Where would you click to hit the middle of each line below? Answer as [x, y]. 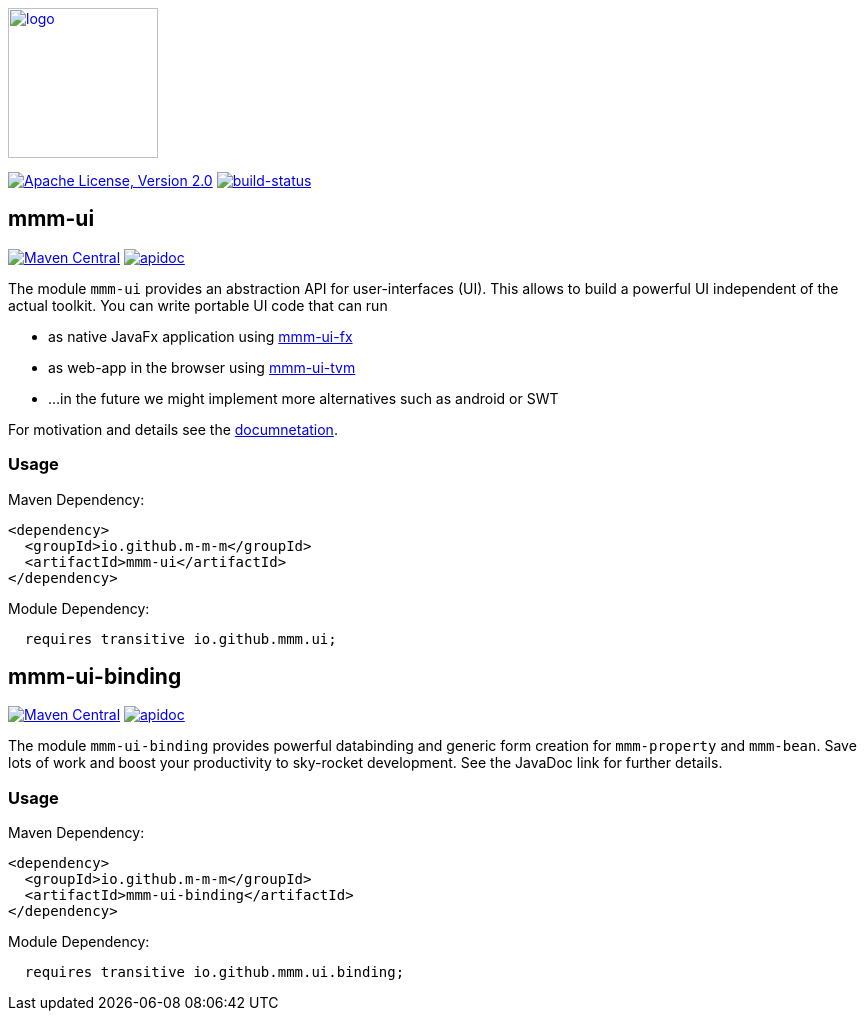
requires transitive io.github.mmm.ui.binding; [214, 972]
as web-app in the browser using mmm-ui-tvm [202, 367]
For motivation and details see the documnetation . [173, 429]
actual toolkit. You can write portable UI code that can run [198, 305]
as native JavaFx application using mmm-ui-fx [200, 336]
